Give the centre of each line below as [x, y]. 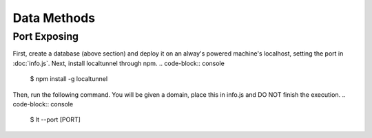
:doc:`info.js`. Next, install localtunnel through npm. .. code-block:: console [119, 63]
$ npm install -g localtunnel [69, 79]
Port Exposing [46, 36]
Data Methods [54, 18]
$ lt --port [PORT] [55, 119]
